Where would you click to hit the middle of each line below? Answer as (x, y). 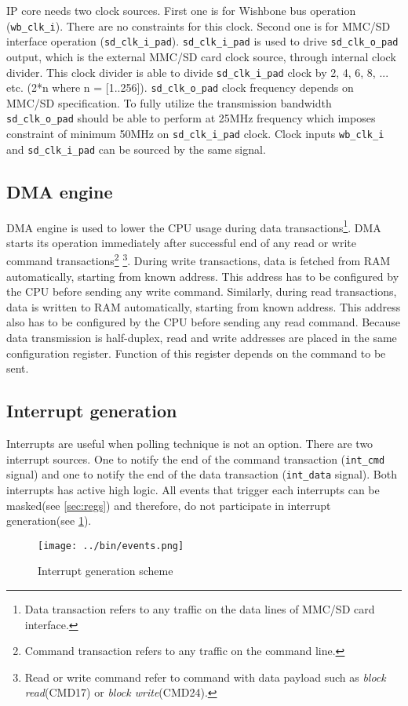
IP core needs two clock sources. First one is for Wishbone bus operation (181, 10)
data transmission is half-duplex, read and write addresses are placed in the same (202, 338)
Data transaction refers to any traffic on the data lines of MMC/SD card (200, 608)
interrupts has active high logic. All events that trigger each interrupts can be (193, 489)
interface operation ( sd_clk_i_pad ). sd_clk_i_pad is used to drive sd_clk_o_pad (202, 41)
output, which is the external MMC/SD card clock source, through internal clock (201, 56)
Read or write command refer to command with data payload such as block (205, 677)
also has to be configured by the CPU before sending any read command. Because (204, 322)
